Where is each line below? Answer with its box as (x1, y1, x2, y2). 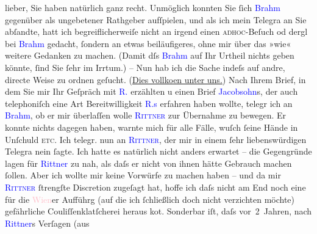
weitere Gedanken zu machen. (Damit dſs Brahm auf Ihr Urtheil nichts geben (5, 49, 294, 62)
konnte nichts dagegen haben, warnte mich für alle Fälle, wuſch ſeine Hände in (5, 120, 298, 133)
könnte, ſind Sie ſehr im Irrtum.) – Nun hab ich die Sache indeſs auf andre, (5, 60, 285, 73)
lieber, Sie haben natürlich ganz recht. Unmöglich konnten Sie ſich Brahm (5, 1, 280, 13)
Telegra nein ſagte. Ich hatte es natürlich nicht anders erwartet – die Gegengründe (5, 145, 312, 158)
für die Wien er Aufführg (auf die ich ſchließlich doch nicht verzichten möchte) (5, 192, 295, 205)
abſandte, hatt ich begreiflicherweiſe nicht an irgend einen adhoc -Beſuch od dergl (5, 25, 308, 38)
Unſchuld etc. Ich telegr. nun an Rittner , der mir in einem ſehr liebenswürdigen (5, 133, 307, 145)
